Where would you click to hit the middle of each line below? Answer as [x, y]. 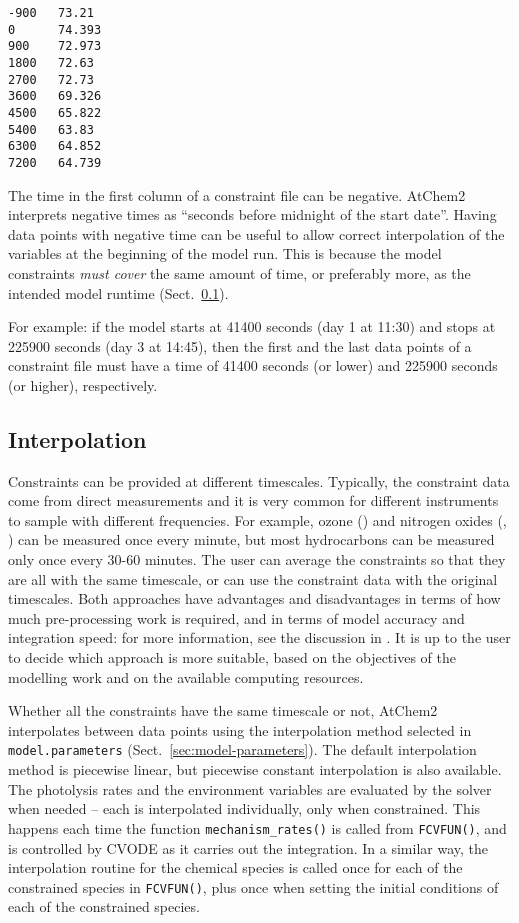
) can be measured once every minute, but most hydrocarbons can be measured [251, 539]
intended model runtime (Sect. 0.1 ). [118, 292]
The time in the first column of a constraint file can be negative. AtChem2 [237, 194]
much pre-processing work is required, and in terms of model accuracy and [236, 617]
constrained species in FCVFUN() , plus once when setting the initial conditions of [253, 886]
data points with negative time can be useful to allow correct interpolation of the [256, 233]
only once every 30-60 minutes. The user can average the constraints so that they [257, 559]
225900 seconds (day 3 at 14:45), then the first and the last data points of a [240, 345]
